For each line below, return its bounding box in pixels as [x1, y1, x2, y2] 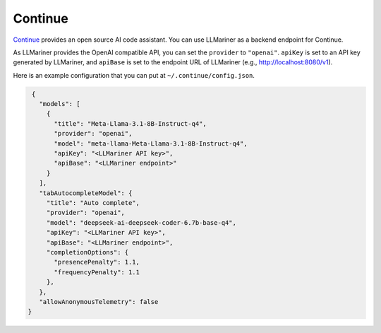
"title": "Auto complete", [46, 199, 140, 206]
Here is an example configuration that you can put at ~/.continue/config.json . [13, 71, 255, 79]
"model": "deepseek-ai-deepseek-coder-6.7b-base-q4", [46, 218, 236, 226]
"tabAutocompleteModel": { [39, 189, 133, 197]
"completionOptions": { [46, 248, 129, 256]
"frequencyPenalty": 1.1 [54, 268, 140, 276]
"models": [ [39, 100, 80, 108]
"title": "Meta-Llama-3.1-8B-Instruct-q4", [54, 119, 207, 127]
